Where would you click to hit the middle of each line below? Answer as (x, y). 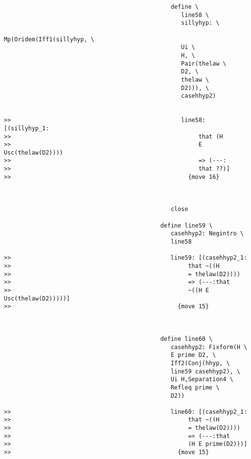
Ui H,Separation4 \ (202, 380)
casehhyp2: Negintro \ (207, 234)
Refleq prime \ (195, 387)
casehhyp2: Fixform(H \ (209, 347)
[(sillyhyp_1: (27, 128)
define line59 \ (186, 225)
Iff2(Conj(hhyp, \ (200, 363)
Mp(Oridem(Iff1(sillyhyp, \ (49, 39)
